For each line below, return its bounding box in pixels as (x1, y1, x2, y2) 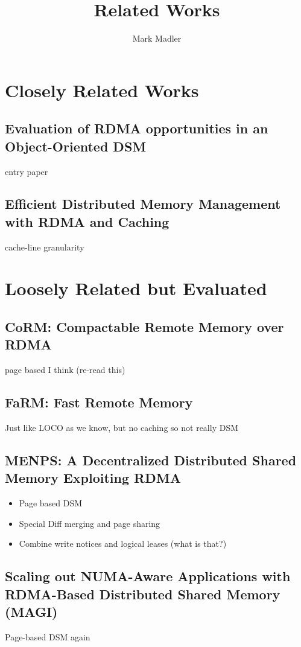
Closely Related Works (5, 77, 199, 102)
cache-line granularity (5, 240, 84, 253)
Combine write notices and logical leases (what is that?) (19, 537, 227, 550)
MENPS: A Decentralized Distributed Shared (5, 451, 297, 470)
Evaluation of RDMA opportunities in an (5, 119, 268, 138)
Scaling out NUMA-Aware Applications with (5, 567, 291, 585)
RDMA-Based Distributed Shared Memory (5, 584, 280, 603)
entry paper (5, 165, 48, 177)
